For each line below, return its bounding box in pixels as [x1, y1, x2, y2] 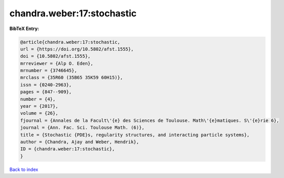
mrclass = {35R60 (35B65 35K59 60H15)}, [20, 74, 123, 81]
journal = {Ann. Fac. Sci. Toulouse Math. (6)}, [20, 125, 145, 131]
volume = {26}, [20, 110, 58, 116]
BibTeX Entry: [9, 26, 39, 32]
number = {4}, [20, 96, 56, 102]
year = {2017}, [20, 104, 58, 109]
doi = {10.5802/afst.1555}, [20, 54, 91, 59]
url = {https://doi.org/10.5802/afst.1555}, [20, 46, 134, 52]
